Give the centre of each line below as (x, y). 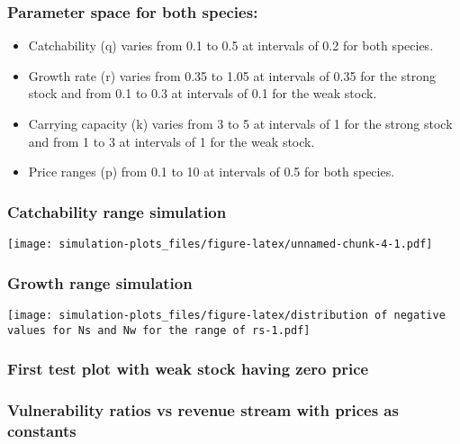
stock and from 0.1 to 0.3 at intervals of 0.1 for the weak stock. (203, 93)
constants (42, 430)
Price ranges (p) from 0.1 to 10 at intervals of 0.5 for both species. (212, 172)
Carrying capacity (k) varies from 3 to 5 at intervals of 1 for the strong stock (240, 123)
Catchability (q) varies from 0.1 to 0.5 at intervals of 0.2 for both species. (231, 45)
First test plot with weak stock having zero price (188, 369)
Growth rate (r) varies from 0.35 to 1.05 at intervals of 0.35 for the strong (232, 75)
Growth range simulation (100, 282)
